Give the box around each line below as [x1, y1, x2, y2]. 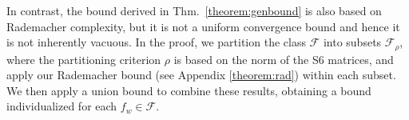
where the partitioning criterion [6, 50, 161, 67]
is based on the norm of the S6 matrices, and [173, 50, 394, 67]
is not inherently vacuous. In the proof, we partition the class [6, 34, 306, 50]
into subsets [323, 34, 382, 50]
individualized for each [6, 98, 117, 114]
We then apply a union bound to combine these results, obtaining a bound [6, 82, 371, 98]
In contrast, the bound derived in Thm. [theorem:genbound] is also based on [6, 2, 382, 18]
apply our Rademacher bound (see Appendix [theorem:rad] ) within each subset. [6, 66, 396, 83]
